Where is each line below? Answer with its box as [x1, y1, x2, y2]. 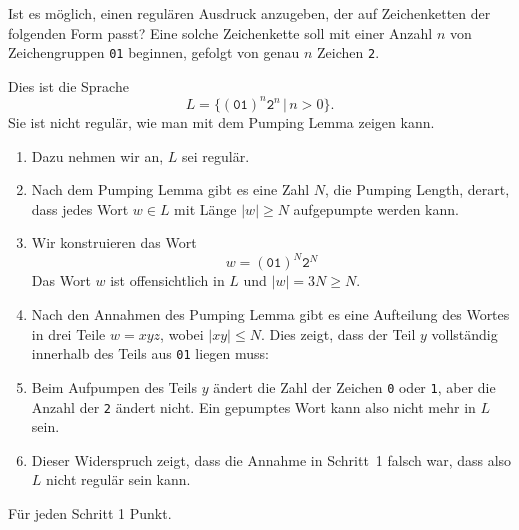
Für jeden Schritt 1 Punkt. [8, 502, 172, 523]
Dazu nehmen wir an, [31, 145, 164, 166]
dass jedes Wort [31, 198, 129, 219]
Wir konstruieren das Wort [31, 232, 197, 253]
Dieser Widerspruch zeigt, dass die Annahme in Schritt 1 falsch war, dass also [31, 449, 512, 470]
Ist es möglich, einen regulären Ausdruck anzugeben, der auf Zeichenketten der [8, 3, 491, 23]
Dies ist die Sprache [8, 75, 129, 96]
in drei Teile [31, 323, 106, 344]
